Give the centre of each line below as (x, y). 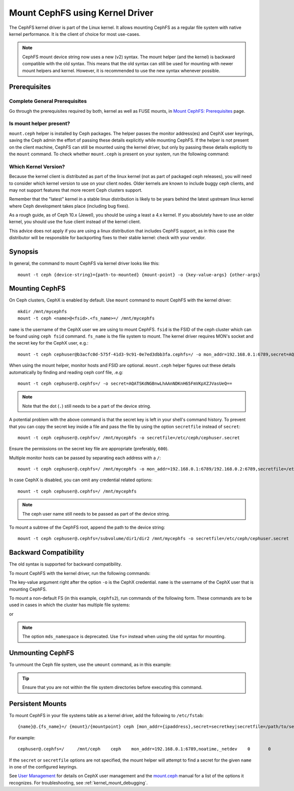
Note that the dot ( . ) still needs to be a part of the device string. (87, 406)
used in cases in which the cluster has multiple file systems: (70, 605)
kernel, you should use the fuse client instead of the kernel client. (75, 222)
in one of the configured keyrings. (43, 767)
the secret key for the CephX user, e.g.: (49, 343)
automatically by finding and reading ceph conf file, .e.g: (66, 372)
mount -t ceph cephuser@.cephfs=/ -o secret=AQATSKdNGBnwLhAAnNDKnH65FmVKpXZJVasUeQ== (125, 383)
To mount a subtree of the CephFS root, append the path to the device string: (87, 527)
